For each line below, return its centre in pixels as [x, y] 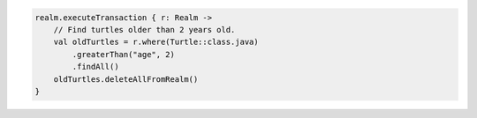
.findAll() [95, 67]
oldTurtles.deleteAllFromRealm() [126, 79]
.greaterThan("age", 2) [124, 54]
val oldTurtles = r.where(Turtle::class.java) [156, 42]
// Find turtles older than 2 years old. [144, 29]
